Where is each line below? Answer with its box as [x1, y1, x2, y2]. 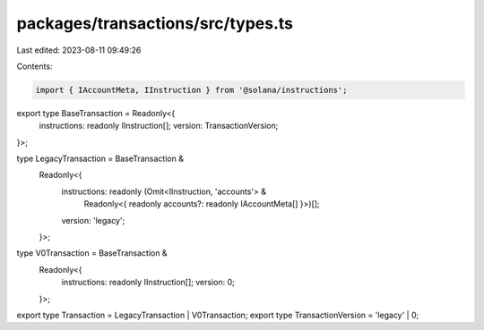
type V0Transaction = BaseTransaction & [16, 248, 168, 258]
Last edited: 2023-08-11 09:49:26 [16, 45, 142, 55]
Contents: [16, 61, 53, 72]
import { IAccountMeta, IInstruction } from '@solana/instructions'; [35, 85, 348, 95]
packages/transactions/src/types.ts [16, 13, 294, 33]
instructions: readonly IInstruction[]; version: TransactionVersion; [39, 121, 279, 131]
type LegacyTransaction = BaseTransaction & [16, 153, 184, 165]
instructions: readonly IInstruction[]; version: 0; [61, 277, 235, 288]
